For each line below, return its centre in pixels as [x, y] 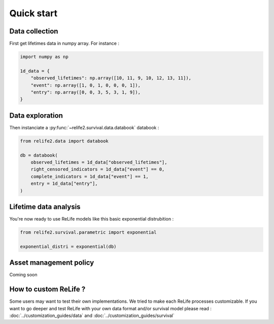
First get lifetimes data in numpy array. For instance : [64, 44]
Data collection [34, 31]
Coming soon [23, 275]
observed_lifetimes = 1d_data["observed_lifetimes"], [99, 163]
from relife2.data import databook [64, 141]
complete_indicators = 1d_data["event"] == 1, [90, 176]
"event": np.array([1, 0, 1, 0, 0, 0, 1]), [85, 85]
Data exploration [36, 115]
